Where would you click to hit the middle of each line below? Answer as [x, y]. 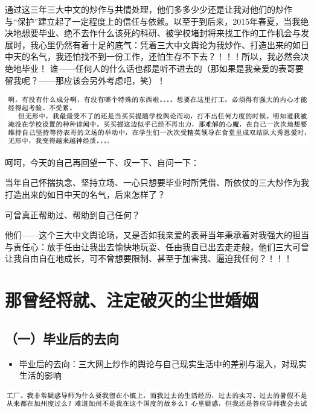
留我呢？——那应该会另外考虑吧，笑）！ [85, 80]
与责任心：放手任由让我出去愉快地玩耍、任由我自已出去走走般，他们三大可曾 [157, 246]
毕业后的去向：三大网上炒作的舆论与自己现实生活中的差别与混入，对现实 [163, 363]
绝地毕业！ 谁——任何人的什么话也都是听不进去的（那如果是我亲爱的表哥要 [154, 68]
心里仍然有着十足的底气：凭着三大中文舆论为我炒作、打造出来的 [165, 44]
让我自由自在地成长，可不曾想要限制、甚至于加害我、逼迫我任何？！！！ [149, 258]
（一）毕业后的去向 [62, 338]
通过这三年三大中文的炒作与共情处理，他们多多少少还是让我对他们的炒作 [149, 9]
